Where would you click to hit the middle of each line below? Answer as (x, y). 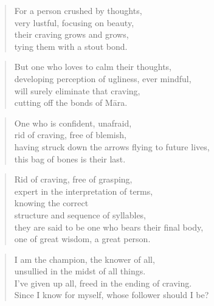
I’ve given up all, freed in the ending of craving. (103, 283)
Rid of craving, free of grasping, (73, 179)
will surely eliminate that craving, (77, 90)
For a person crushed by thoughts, (78, 10)
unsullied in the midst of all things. (80, 271)
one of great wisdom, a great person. (82, 239)
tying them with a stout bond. (71, 46)
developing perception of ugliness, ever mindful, (103, 78)
